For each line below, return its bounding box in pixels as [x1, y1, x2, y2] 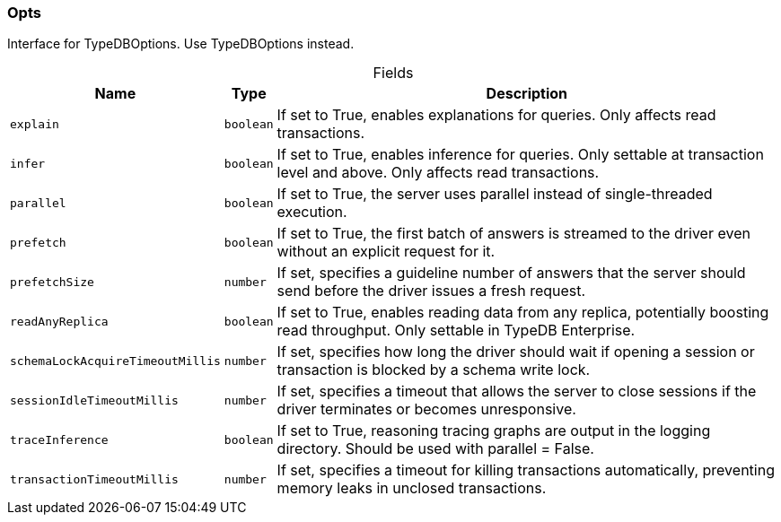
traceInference [10, 432, 109, 447]
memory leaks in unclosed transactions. [276, 479, 547, 498]
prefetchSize [10, 274, 94, 289]
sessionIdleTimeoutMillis [10, 393, 179, 407]
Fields [373, 64, 414, 83]
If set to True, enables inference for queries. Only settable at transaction [276, 145, 764, 164]
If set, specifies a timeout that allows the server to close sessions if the [276, 382, 757, 401]
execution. [276, 203, 347, 222]
